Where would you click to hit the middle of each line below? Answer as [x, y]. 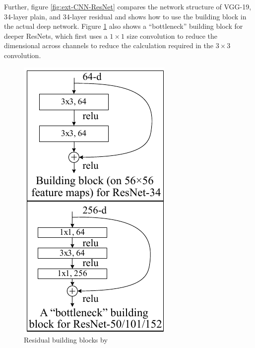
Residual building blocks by [66, 340]
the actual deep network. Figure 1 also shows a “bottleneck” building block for [124, 26]
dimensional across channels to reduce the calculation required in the [109, 45]
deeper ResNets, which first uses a [56, 35]
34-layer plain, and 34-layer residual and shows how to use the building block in [125, 16]
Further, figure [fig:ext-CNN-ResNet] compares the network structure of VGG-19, [128, 6]
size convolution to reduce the [172, 35]
